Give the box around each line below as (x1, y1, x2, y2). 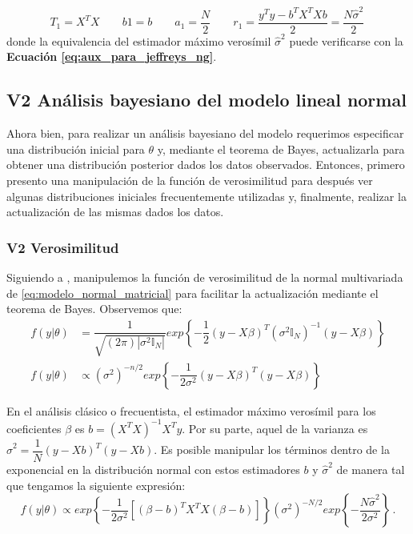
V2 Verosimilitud (6, 237, 119, 257)
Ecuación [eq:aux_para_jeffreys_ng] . (6, 48, 217, 65)
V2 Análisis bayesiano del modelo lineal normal (6, 87, 407, 112)
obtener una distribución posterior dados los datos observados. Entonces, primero (6, 156, 405, 173)
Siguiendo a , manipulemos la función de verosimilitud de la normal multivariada (6, 268, 403, 285)
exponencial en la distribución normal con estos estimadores (6, 460, 300, 477)
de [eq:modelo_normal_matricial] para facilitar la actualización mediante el (6, 284, 379, 301)
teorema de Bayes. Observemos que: (6, 300, 182, 317)
